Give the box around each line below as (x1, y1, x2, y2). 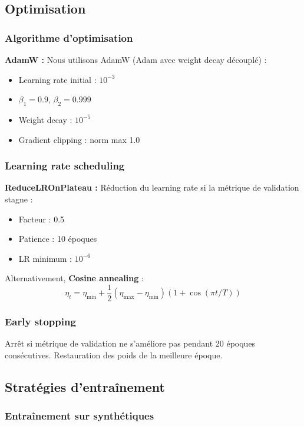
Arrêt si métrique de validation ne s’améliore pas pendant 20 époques (5, 337, 256, 350)
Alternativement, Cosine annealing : (5, 272, 144, 284)
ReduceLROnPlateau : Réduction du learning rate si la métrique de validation (5, 181, 299, 194)
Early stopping (5, 314, 76, 328)
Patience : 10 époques (18, 232, 97, 245)
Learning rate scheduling (5, 158, 125, 173)
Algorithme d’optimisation (5, 30, 133, 45)
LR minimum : (18, 252, 72, 264)
